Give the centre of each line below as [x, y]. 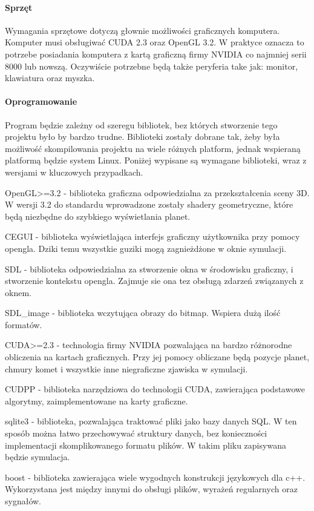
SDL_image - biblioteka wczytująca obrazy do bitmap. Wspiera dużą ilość [143, 313]
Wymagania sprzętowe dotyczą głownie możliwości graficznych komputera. [142, 30]
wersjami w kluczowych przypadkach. [74, 172]
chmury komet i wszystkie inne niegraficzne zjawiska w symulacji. [126, 368]
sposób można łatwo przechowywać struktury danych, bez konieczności [136, 433]
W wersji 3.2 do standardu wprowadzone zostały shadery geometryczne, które [149, 204]
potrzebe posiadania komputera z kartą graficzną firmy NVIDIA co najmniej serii [156, 54]
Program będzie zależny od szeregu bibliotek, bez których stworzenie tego [141, 124]
